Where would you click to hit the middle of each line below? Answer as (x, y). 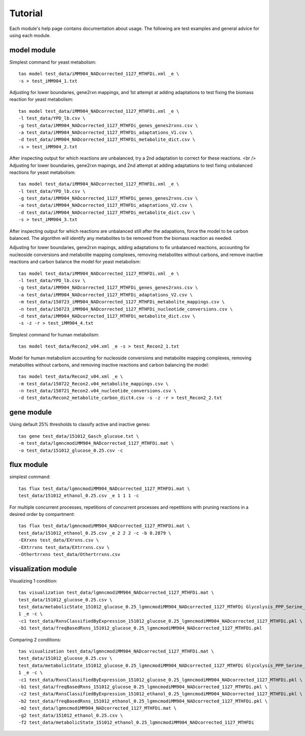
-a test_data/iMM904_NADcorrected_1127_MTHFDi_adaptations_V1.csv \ (105, 132)
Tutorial (26, 13)
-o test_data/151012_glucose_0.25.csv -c (71, 450)
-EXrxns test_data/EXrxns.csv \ (59, 540)
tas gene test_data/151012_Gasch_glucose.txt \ (79, 436)
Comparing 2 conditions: (35, 639)
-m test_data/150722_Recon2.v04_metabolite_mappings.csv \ (94, 384)
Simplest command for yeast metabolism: (53, 62)
